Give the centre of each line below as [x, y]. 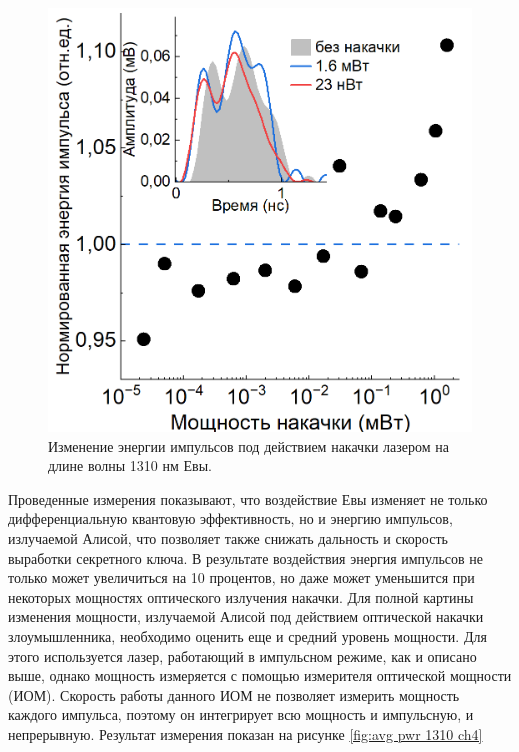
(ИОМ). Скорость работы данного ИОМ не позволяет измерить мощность [234, 694]
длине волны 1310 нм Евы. [130, 465]
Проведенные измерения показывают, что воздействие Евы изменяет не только [248, 498]
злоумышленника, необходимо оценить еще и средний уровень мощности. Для [247, 635]
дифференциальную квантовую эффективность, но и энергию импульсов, [230, 518]
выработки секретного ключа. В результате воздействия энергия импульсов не [246, 557]
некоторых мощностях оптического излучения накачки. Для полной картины [241, 596]
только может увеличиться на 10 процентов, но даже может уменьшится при [241, 577]
